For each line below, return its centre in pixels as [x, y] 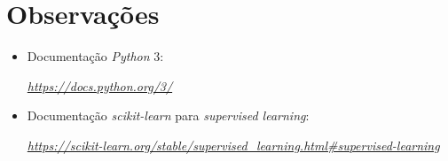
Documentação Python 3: [95, 56]
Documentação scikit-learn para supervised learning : [168, 115]
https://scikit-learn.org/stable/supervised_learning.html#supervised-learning [233, 145]
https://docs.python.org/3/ [100, 85]
